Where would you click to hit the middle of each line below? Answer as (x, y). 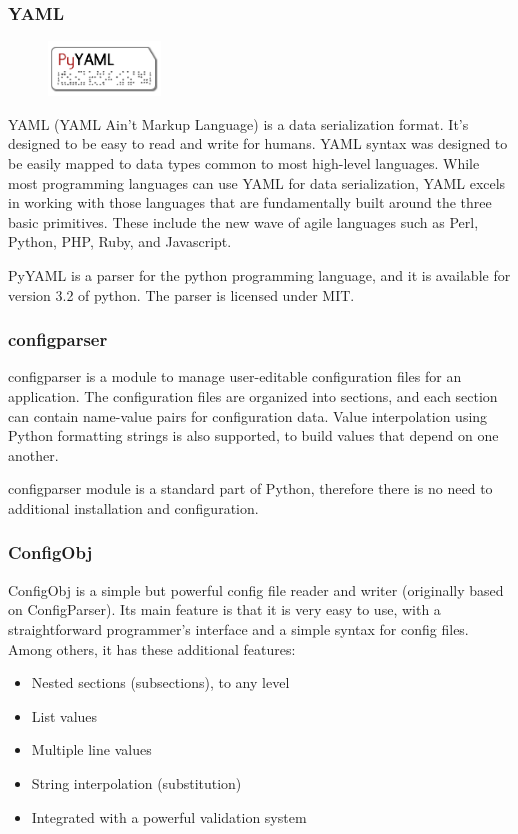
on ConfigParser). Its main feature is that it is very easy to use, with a (224, 609)
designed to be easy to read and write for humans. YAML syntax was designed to (258, 143)
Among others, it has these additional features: (152, 648)
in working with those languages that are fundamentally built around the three (250, 202)
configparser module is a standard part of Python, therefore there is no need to (250, 488)
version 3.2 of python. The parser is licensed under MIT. (181, 294)
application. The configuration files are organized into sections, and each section (253, 395)
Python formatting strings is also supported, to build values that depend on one (253, 435)
